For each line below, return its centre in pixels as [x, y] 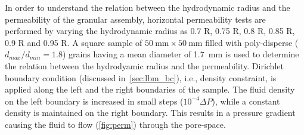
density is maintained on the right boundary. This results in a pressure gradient [150, 113]
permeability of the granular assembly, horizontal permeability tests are [135, 19]
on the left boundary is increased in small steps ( [94, 101]
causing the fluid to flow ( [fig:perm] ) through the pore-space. [115, 124]
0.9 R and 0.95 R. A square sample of [74, 42]
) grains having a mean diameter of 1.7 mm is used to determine [181, 54]
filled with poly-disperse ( [252, 42]
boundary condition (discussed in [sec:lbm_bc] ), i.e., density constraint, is [141, 77]
